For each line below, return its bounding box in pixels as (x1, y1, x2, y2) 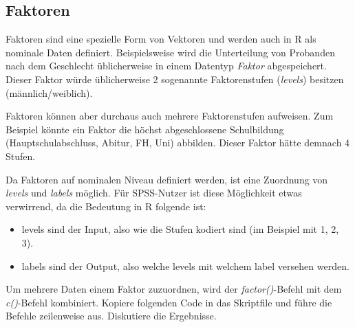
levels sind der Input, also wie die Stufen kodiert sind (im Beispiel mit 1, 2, (21, 222, 339, 236)
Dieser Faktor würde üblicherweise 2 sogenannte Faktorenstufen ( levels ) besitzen (6, 71, 344, 86)
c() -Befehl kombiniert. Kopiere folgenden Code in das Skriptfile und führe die (6, 295, 332, 309)
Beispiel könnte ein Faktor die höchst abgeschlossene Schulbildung (6, 122, 284, 136)
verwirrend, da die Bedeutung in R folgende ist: (6, 199, 206, 213)
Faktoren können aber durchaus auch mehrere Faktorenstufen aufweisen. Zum (6, 109, 334, 123)
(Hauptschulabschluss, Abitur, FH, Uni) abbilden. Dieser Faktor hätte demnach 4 (6, 135, 350, 150)
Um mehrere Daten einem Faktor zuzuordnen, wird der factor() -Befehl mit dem (6, 282, 342, 296)
